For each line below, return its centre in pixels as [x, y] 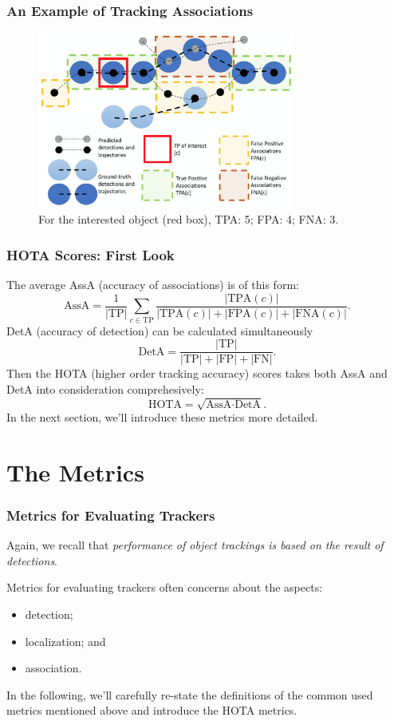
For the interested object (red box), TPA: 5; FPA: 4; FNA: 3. [189, 219]
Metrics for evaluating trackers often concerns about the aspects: [165, 587]
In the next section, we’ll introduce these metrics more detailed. [162, 417]
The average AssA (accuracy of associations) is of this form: [153, 285]
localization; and [65, 641]
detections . [32, 560]
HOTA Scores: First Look [91, 255]
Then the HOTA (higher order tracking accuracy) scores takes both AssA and [197, 373]
